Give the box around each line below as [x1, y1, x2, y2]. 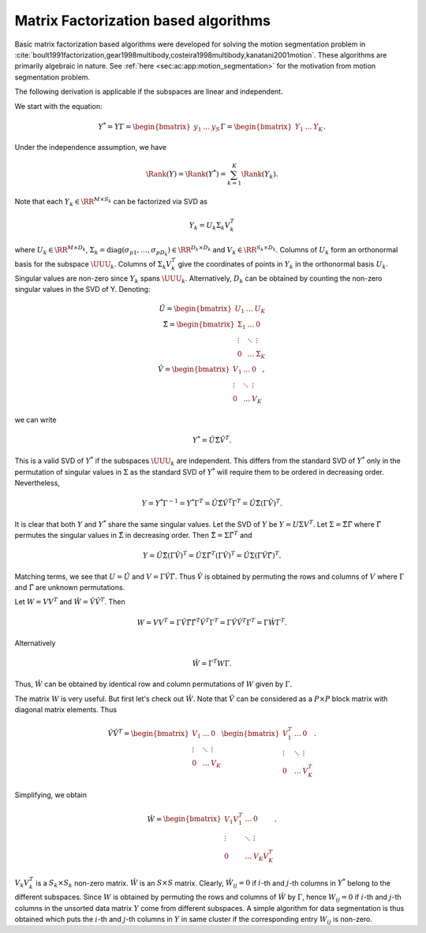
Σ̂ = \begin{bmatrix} [163, 319, 235, 329]
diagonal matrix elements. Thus [14, 705, 118, 715]
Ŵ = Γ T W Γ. [192, 658, 232, 668]
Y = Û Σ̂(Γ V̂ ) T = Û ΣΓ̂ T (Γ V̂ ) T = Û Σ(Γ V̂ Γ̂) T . [142, 550, 282, 560]
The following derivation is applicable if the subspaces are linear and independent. [14, 87, 283, 96]
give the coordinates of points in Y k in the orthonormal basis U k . [177, 259, 388, 271]
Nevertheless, [14, 478, 61, 487]
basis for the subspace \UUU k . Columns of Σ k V [14, 259, 172, 271]
